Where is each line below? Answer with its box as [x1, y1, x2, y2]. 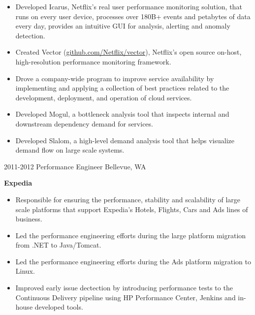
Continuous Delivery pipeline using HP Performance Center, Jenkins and [15, 292, 236, 302]
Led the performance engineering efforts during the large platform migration [15, 230, 246, 240]
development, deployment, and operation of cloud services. [15, 92, 192, 102]
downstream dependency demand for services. [15, 118, 153, 128]
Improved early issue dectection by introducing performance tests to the [15, 283, 233, 293]
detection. [15, 30, 45, 40]
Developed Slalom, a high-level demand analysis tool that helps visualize [15, 135, 235, 145]
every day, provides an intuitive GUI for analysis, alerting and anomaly [15, 21, 230, 31]
